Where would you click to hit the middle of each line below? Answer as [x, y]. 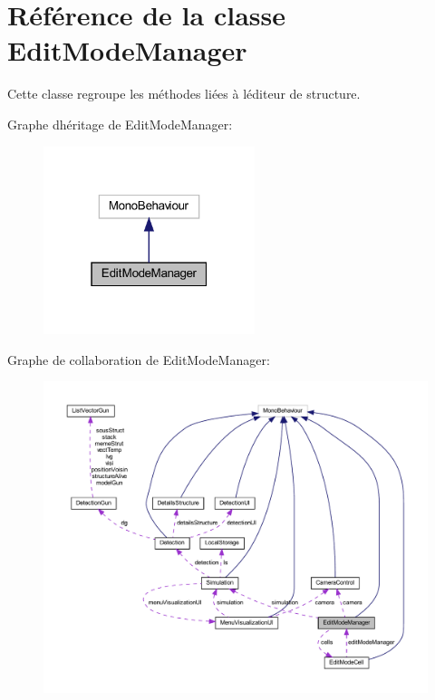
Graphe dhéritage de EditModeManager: [120, 124]
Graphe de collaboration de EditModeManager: [139, 359]
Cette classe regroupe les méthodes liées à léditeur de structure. [184, 94]
